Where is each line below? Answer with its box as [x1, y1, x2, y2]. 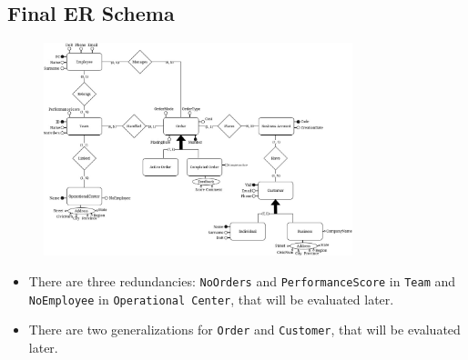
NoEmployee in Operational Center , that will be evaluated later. [28, 289, 394, 308]
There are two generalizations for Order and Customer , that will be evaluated [28, 320, 461, 339]
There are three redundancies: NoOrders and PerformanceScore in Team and [28, 271, 456, 290]
